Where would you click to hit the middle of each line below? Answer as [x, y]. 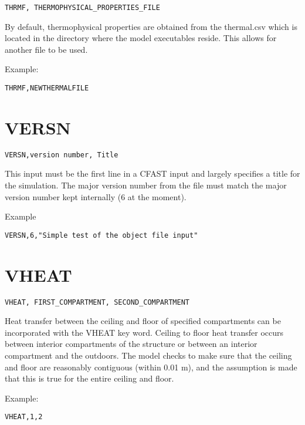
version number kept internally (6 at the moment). [96, 196]
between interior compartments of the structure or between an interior [131, 344]
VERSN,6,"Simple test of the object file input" [101, 235]
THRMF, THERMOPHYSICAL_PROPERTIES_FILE [82, 8]
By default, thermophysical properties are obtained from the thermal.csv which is [151, 26]
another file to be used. [46, 49]
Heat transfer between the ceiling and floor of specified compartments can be [143, 321]
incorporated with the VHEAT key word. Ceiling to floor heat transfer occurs [144, 332]
